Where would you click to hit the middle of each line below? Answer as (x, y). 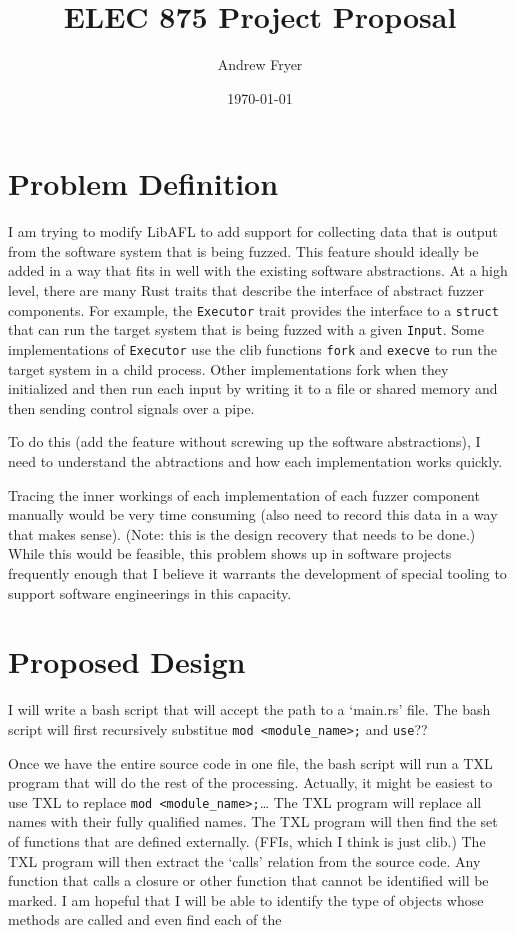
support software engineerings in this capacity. (150, 592)
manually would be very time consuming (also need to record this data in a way (253, 514)
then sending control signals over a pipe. (131, 407)
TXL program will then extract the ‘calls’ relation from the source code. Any (244, 860)
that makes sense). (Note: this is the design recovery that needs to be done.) (242, 533)
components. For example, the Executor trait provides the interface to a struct (253, 309)
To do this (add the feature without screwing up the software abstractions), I (244, 441)
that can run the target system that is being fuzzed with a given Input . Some (246, 329)
